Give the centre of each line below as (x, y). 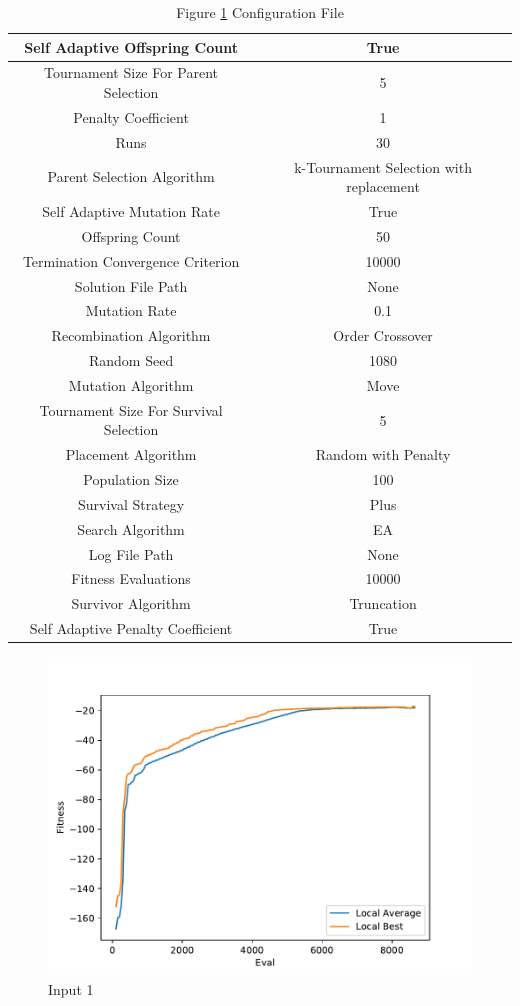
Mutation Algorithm (131, 384)
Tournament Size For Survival (131, 409)
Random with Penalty (383, 454)
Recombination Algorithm (131, 335)
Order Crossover (383, 335)
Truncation (383, 603)
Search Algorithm (131, 528)
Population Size (131, 479)
